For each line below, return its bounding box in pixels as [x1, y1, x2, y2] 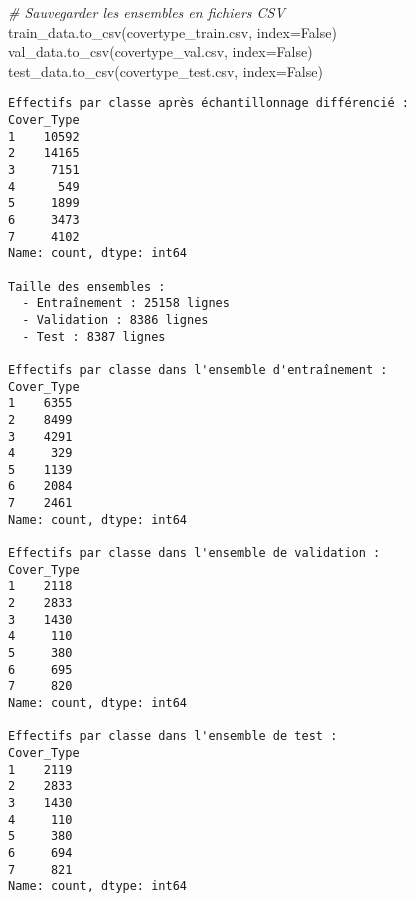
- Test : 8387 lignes [22, 329, 166, 344]
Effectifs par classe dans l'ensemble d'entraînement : [8, 362, 388, 377]
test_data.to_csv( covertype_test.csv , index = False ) [8, 60, 323, 81]
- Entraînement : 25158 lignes [22, 296, 230, 311]
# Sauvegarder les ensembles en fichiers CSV [8, 2, 285, 22]
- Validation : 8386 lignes [22, 312, 209, 327]
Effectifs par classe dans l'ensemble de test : [8, 729, 338, 744]
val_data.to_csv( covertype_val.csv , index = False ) [8, 41, 313, 62]
